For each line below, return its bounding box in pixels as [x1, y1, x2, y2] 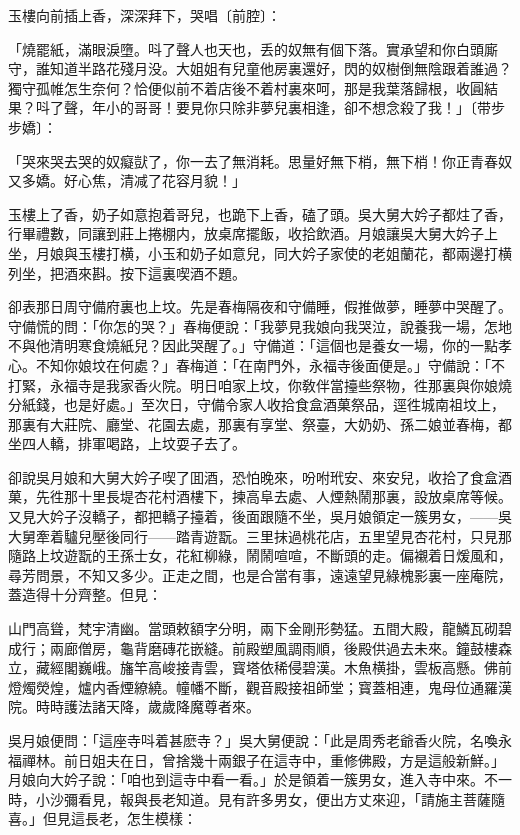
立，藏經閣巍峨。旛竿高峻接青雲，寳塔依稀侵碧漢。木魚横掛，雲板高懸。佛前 [8, 657, 512, 678]
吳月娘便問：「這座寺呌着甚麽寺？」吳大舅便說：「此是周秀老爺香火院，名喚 [8, 730, 498, 750]
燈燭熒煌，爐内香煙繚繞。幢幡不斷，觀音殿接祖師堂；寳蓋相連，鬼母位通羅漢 [8, 676, 512, 697]
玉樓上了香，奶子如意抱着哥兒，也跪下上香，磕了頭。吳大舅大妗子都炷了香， [8, 203, 512, 224]
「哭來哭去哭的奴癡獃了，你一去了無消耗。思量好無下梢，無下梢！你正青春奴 [8, 150, 512, 171]
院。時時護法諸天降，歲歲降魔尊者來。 [8, 696, 260, 717]
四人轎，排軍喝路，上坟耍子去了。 [21, 433, 246, 454]
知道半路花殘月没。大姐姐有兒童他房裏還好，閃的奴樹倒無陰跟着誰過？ [49, 58, 512, 79]
